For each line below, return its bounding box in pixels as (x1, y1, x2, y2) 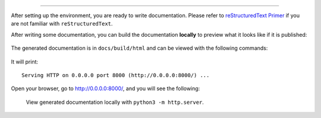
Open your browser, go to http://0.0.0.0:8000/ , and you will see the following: (11, 85, 200, 92)
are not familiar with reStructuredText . (11, 20, 113, 27)
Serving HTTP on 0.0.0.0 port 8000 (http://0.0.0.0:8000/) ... (21, 72, 210, 78)
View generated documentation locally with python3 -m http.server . (26, 98, 204, 106)
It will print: (11, 58, 39, 65)
